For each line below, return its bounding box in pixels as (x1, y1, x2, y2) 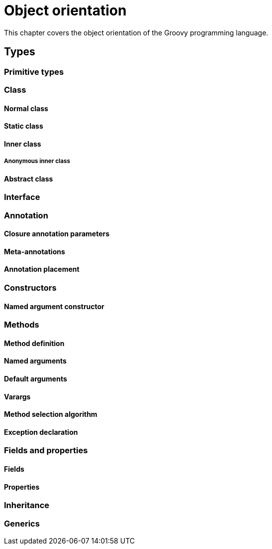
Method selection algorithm (4, 410, 97, 419)
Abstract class (4, 174, 53, 183)
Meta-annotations (4, 247, 65, 256)
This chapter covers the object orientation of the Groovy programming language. (4, 28, 269, 37)
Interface (4, 192, 40, 202)
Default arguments (4, 374, 67, 383)
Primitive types (4, 66, 64, 77)
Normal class (4, 104, 48, 113)
